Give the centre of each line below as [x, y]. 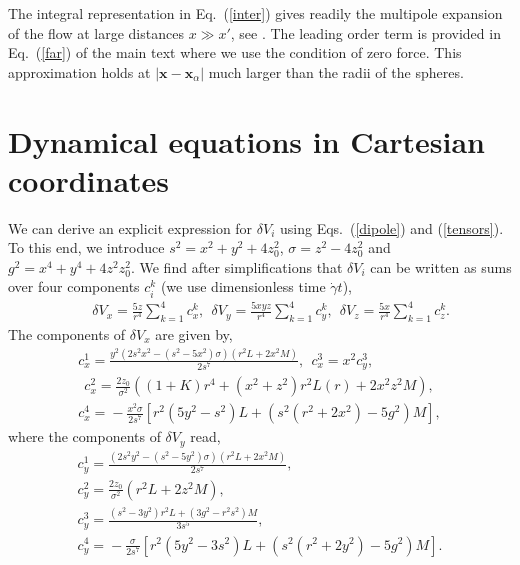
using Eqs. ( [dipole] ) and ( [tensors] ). [391, 227]
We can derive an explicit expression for [130, 227]
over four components [74, 286]
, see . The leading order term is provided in [365, 32]
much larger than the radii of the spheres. [336, 71]
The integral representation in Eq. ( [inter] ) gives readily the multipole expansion [255, 13]
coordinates [89, 179]
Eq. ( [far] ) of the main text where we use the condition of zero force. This [235, 52]
